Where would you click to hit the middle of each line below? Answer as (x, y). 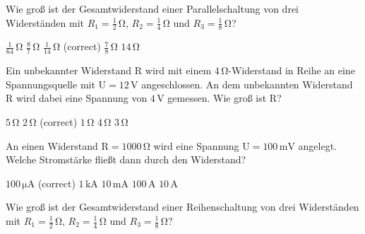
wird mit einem (178, 70)
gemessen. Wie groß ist (217, 98)
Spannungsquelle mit (50, 84)
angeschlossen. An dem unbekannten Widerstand (247, 84)
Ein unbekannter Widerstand (69, 70)
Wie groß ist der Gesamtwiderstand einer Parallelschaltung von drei (152, 8)
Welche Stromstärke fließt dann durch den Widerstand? (126, 159)
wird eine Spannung (196, 145)
